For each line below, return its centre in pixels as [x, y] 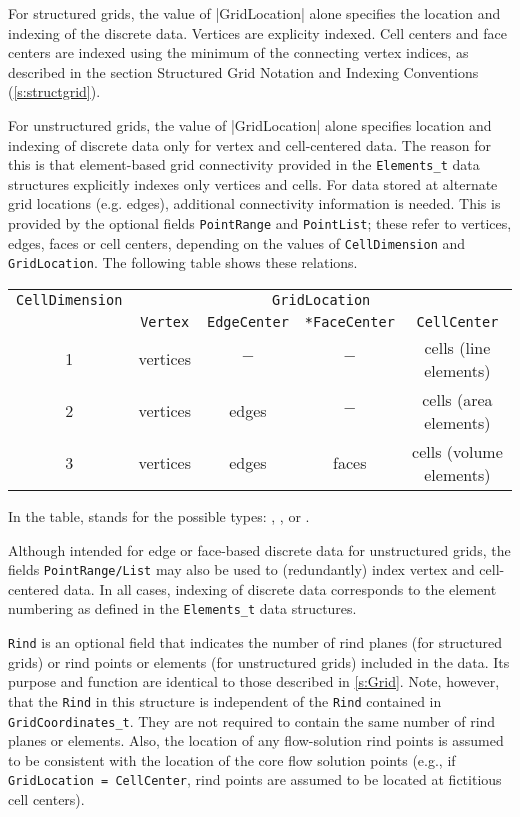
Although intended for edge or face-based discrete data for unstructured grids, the [259, 549]
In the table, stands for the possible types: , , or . [159, 515]
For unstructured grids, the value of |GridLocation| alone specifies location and [250, 124]
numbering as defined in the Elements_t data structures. [182, 608]
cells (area [457, 399]
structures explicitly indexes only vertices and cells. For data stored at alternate [253, 183]
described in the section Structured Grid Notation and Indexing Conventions [243, 71]
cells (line [457, 347]
